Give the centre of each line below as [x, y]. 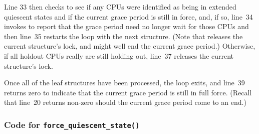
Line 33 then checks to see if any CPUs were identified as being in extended [120, 7]
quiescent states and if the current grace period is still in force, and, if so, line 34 [128, 16]
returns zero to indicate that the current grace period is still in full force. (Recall [128, 92]
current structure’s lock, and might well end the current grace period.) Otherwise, [130, 46]
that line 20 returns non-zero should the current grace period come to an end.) [125, 102]
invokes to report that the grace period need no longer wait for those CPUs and [126, 26]
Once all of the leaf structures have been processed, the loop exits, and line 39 [124, 83]
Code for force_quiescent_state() [72, 124]
